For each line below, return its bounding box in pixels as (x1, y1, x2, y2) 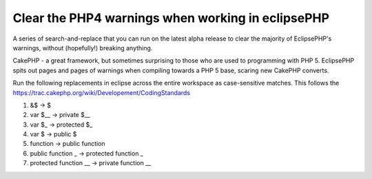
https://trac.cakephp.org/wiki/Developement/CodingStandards (12, 88, 191, 96)
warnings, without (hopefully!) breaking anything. (12, 43, 153, 52)
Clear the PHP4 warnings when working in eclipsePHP (12, 10, 330, 25)
